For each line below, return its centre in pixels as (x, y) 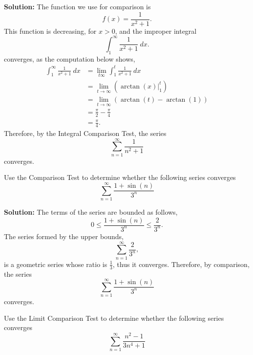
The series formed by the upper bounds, (64, 236)
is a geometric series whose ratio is (56, 264)
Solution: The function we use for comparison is (77, 6)
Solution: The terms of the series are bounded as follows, (91, 211)
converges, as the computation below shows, (70, 58)
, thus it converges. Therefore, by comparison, (181, 264)
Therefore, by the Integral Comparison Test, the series (85, 133)
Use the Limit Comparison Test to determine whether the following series (114, 318)
